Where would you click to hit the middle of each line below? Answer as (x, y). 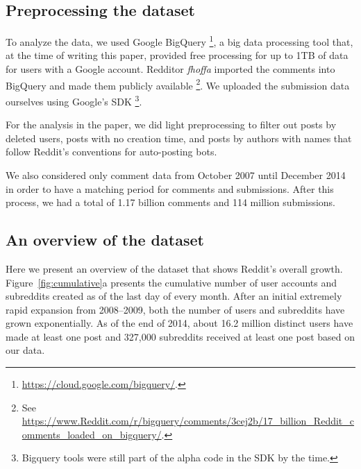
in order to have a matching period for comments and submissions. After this (170, 188)
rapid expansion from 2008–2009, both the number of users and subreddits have (175, 309)
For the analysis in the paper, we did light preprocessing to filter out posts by (171, 125)
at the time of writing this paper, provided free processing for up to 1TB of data (177, 55)
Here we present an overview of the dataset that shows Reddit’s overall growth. (174, 268)
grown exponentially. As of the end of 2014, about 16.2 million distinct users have (179, 323)
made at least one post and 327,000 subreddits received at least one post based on (180, 336)
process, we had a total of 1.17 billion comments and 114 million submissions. (171, 202)
